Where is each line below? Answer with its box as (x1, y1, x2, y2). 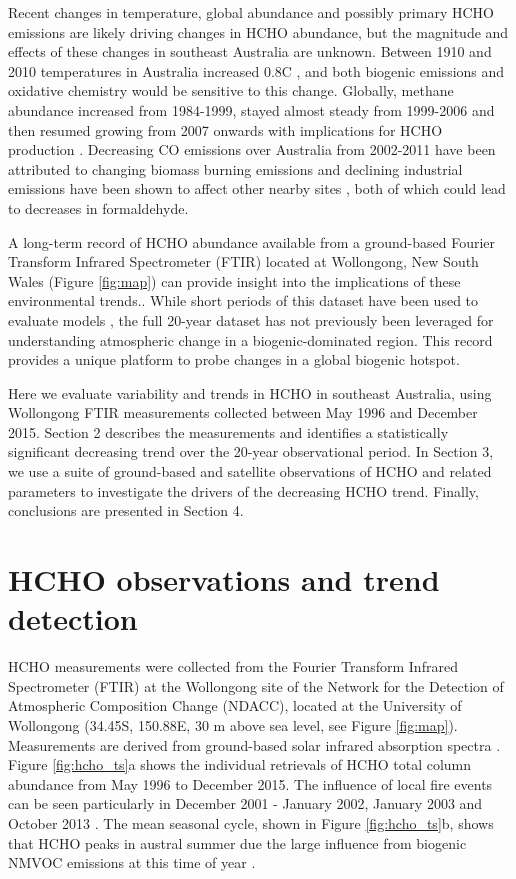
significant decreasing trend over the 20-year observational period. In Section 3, (8, 441, 494, 462)
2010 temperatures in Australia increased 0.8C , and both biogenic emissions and (8, 60, 505, 81)
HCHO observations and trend (8, 559, 440, 600)
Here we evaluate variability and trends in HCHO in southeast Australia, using (8, 382, 492, 403)
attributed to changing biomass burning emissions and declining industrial (8, 158, 463, 179)
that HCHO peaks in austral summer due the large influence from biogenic (8, 832, 467, 853)
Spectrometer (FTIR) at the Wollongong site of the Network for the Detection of (8, 675, 504, 696)
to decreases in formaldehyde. (8, 197, 189, 218)
